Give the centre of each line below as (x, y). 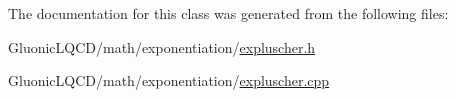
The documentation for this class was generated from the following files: (228, 13)
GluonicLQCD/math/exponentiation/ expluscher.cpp (169, 80)
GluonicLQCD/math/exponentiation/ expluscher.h (162, 46)
